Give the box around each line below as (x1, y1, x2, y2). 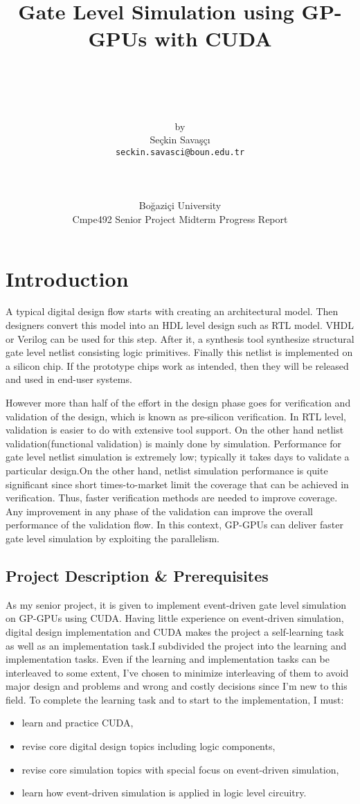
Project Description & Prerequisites (6, 564, 269, 586)
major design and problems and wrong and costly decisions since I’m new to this (6, 679, 348, 693)
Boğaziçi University (138, 198, 222, 213)
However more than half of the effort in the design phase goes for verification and (6, 395, 351, 409)
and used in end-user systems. (6, 372, 132, 386)
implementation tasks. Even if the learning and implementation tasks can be (6, 652, 330, 666)
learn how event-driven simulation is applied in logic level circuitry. (21, 785, 307, 800)
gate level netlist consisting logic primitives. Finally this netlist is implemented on (6, 345, 353, 359)
